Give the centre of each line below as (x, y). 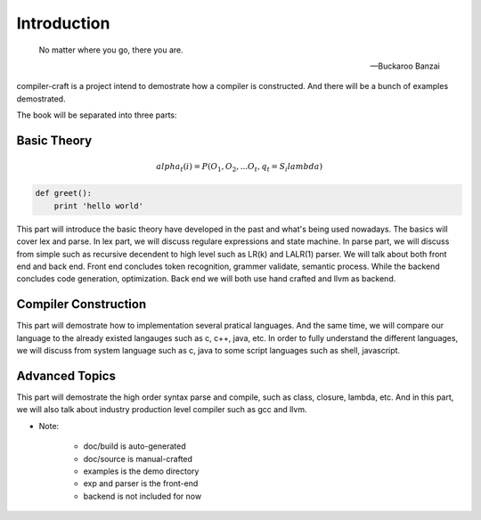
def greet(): (64, 193)
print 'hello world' (99, 206)
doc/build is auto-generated (135, 446)
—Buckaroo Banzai (405, 66)
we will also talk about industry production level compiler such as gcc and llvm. (162, 410)
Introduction (63, 23)
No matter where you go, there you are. (111, 50)
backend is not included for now (143, 496)
